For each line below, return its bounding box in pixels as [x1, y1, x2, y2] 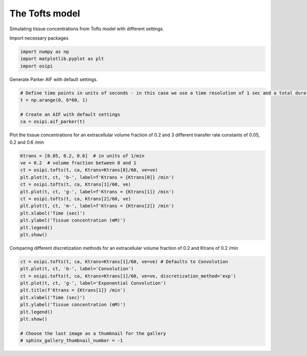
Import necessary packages [9, 35, 69, 41]
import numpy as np [20, 49, 69, 54]
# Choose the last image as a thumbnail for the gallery [20, 330, 166, 336]
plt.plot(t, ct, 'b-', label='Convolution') [20, 266, 134, 272]
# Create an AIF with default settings [20, 111, 120, 117]
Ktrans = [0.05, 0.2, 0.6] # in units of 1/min [20, 153, 145, 159]
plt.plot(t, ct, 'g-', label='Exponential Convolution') [20, 280, 166, 286]
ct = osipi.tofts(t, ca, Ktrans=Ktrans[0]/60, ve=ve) [20, 167, 158, 173]
